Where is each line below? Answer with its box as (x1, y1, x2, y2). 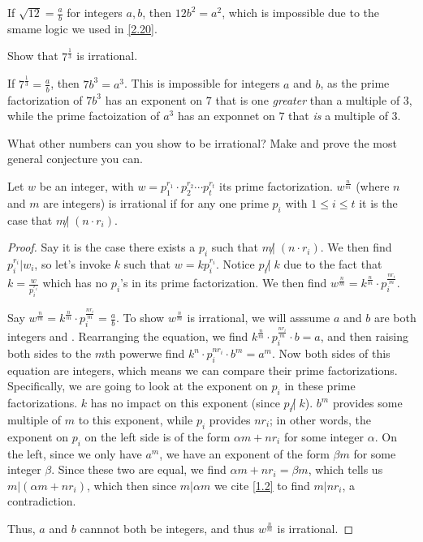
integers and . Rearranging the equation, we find (7, 328, 248, 345)
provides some (332, 394, 403, 411)
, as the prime (320, 75, 390, 92)
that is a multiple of (288, 107, 388, 124)
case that (7, 211, 53, 228)
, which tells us (308, 461, 383, 478)
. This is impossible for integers (124, 75, 280, 92)
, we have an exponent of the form (159, 445, 330, 462)
